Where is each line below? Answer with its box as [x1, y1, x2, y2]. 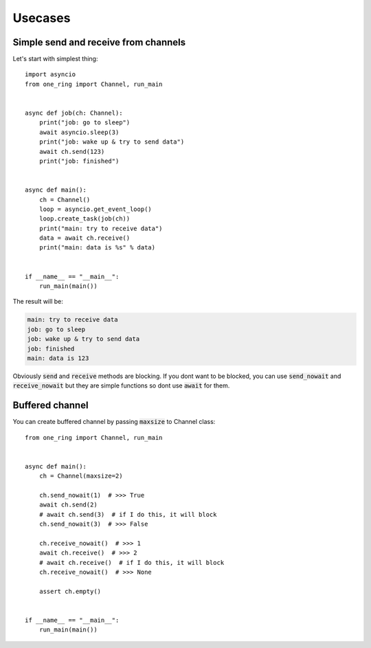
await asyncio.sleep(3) [38, 128, 120, 136]
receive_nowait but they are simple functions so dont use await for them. [12, 381, 230, 390]
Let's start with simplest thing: [12, 55, 98, 63]
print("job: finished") [38, 157, 120, 165]
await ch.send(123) [38, 148, 105, 155]
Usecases [12, 10, 71, 25]
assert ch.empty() [38, 588, 102, 595]
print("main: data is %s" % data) [38, 244, 156, 252]
